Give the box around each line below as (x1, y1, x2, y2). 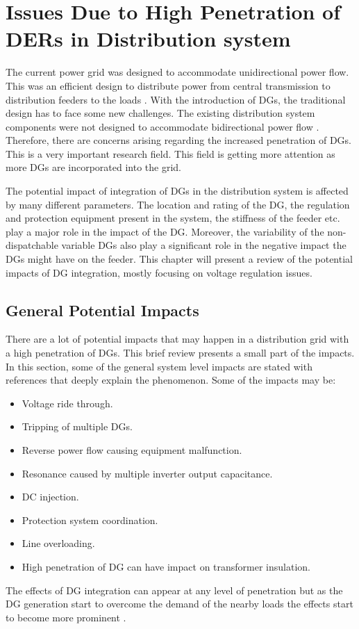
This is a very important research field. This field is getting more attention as (6, 146, 335, 161)
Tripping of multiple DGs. (22, 419, 133, 434)
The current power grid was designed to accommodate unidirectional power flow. (6, 65, 349, 79)
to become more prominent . (6, 610, 126, 624)
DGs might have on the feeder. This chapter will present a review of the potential (6, 252, 353, 266)
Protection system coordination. (22, 512, 158, 527)
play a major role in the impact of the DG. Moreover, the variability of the (6, 224, 324, 238)
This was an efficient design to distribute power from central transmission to (6, 78, 331, 92)
